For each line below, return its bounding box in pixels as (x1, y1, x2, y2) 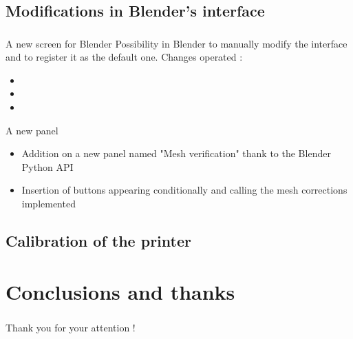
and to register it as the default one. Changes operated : (6, 50, 243, 64)
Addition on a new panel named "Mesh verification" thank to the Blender (21, 146, 331, 161)
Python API (21, 159, 74, 174)
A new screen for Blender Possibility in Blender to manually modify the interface (6, 36, 347, 50)
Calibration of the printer (6, 230, 191, 251)
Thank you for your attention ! (6, 320, 136, 334)
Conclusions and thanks (6, 277, 235, 305)
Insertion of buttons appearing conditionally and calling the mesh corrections (21, 183, 347, 197)
